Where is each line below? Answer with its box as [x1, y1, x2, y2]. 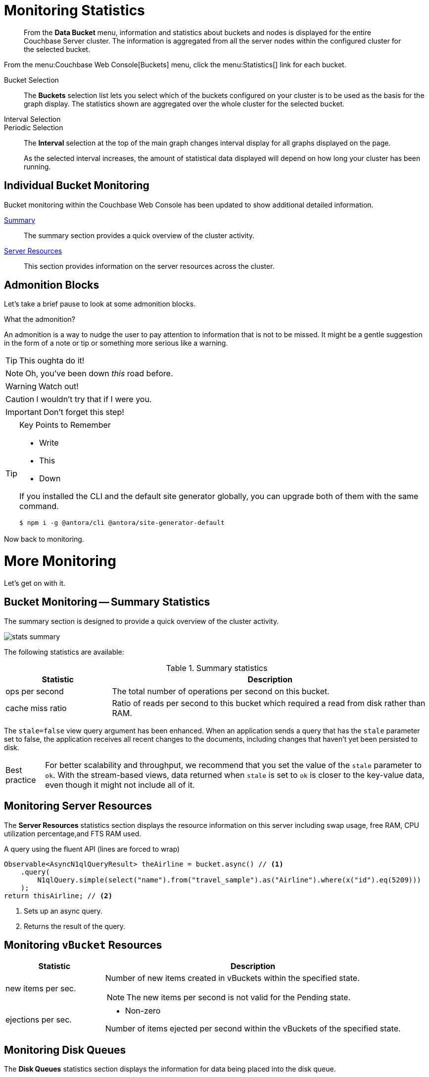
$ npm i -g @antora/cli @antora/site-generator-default [19, 519, 225, 527]
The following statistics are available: [4, 647, 124, 656]
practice [5, 774, 36, 785]
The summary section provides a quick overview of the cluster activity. [24, 231, 255, 240]
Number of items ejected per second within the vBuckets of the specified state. [105, 1024, 401, 1034]
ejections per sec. [5, 1015, 72, 1025]
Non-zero [125, 1006, 161, 1016]
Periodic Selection [4, 123, 63, 132]
